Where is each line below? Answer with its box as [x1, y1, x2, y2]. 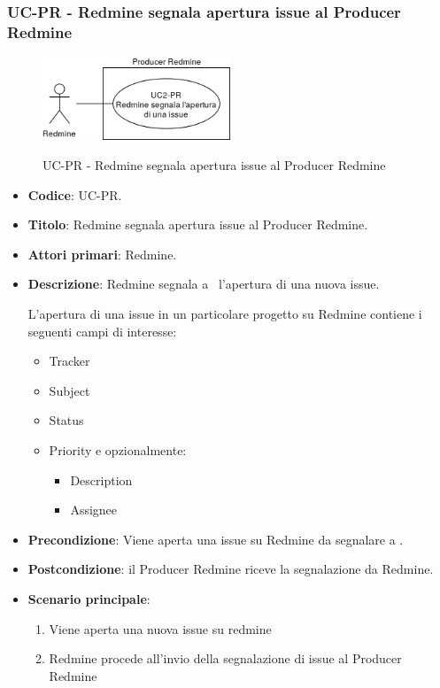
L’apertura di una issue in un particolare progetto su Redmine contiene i [27, 305, 422, 322]
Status [49, 411, 84, 429]
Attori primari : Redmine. [27, 244, 177, 263]
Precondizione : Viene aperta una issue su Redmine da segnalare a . [27, 530, 404, 548]
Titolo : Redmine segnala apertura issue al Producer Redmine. [27, 215, 368, 234]
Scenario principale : [27, 589, 151, 607]
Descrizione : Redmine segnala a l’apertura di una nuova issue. [27, 274, 380, 293]
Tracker [49, 352, 90, 370]
